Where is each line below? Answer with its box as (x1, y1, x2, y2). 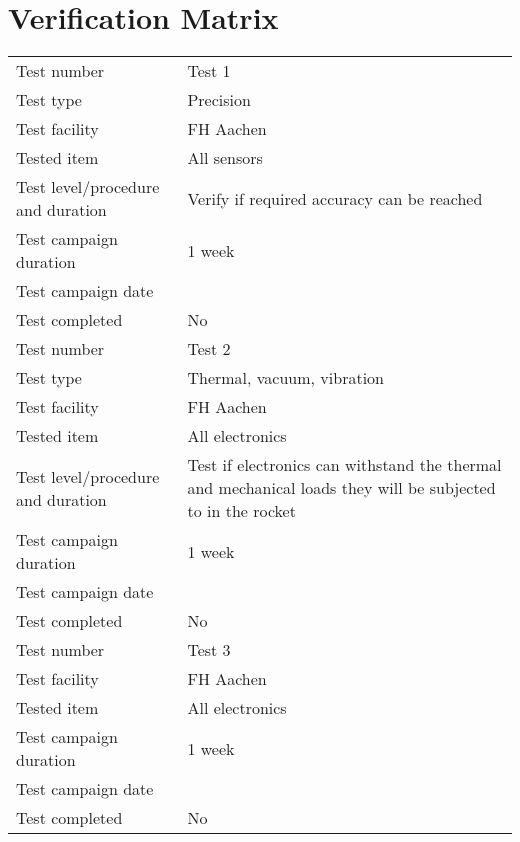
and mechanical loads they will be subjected (187, 476, 496, 500)
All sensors (187, 146, 263, 170)
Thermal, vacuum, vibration (187, 366, 384, 390)
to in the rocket (187, 499, 296, 523)
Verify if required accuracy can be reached (187, 186, 483, 210)
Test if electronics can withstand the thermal (187, 453, 502, 477)
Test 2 (187, 337, 231, 361)
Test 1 (187, 59, 231, 83)
